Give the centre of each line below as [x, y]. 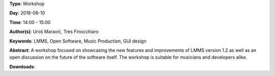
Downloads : [22, 66]
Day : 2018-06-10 [27, 13]
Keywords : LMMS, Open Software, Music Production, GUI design [78, 41]
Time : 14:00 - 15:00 [30, 22]
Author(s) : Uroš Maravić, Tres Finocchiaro [54, 32]
